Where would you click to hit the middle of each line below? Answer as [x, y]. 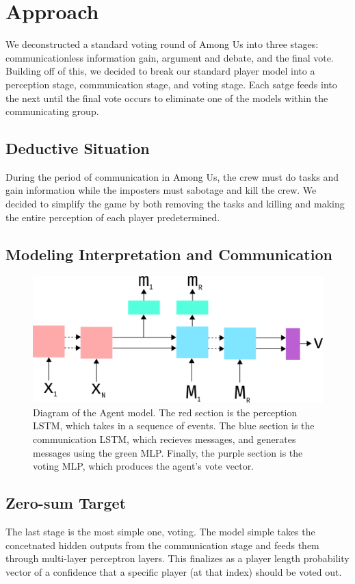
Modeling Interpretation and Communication [169, 254]
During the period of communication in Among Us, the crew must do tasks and [172, 176]
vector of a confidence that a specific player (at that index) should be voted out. [174, 571]
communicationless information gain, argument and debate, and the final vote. [170, 57]
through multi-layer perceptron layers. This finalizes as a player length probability [177, 558]
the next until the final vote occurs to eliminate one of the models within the [167, 98]
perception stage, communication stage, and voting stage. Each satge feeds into [171, 84]
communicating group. [52, 111]
